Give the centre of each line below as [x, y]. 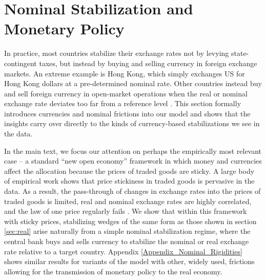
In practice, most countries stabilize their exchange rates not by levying [117, 53]
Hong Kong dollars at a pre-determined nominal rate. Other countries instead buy [133, 83]
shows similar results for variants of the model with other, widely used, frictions [129, 261]
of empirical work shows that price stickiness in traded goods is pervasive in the [129, 181]
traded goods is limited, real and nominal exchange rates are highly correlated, [128, 201]
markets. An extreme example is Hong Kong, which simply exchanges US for [125, 73]
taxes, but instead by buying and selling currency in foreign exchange [148, 63]
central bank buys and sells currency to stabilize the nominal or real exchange [127, 241]
